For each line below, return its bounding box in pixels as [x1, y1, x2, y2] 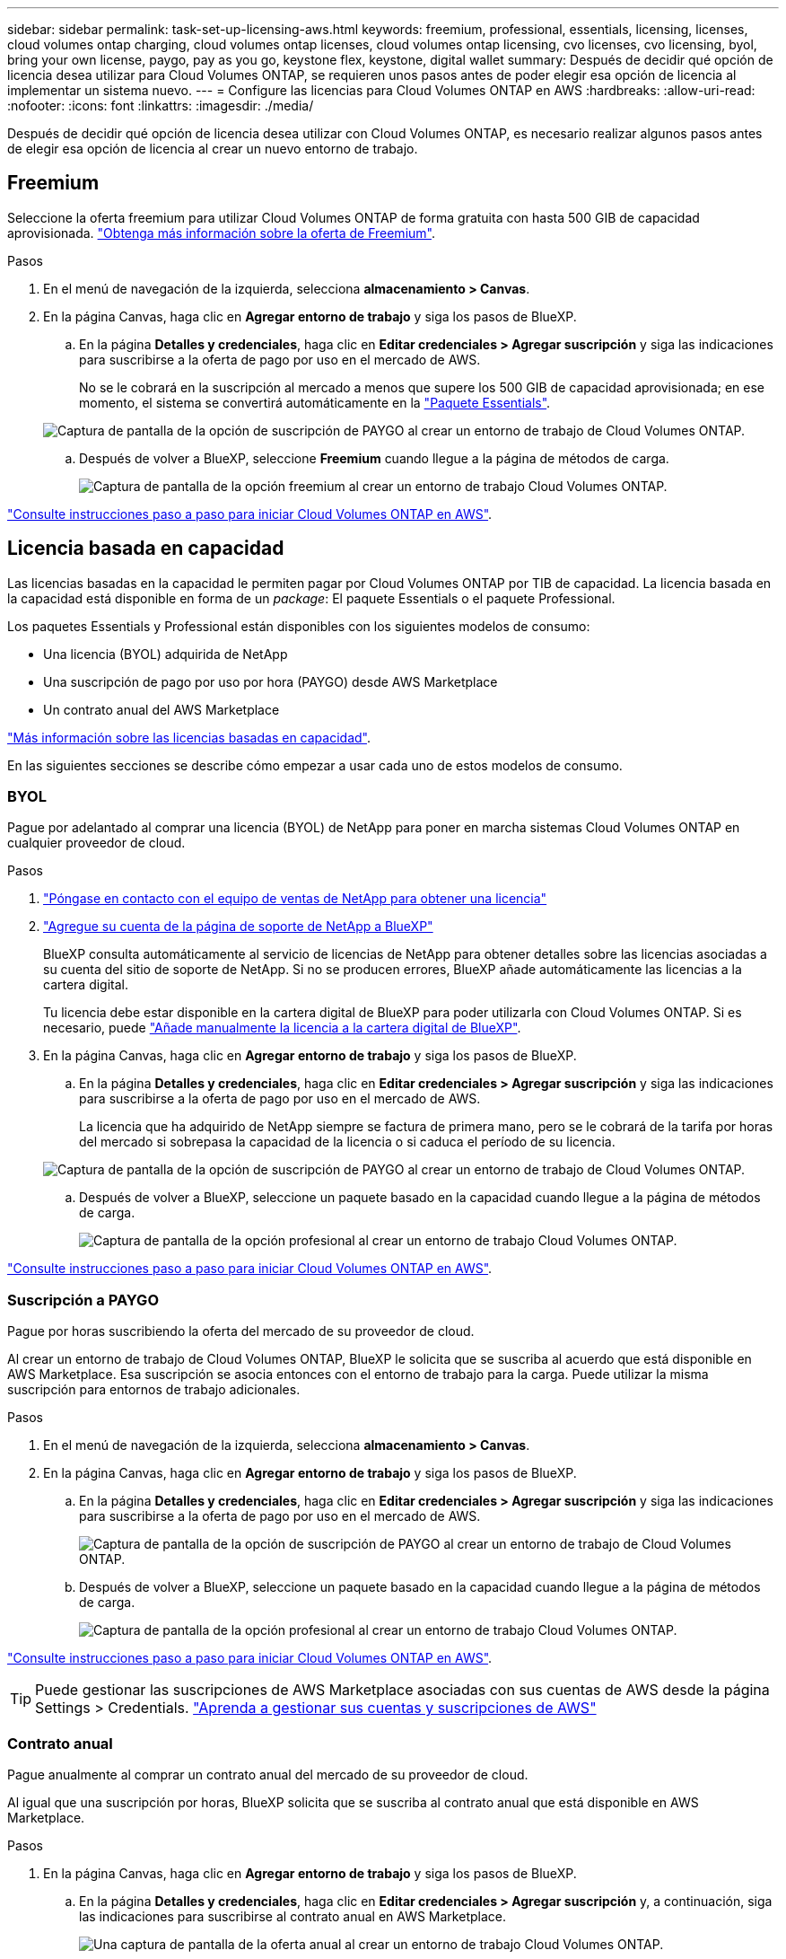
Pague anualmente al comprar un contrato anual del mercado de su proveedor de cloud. [7, 1766, 528, 1782]
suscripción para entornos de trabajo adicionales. [7, 1382, 301, 1398]
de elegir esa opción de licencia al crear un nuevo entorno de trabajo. [7, 141, 418, 156]
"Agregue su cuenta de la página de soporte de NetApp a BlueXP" [43, 918, 433, 935]
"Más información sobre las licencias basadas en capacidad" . [7, 729, 371, 745]
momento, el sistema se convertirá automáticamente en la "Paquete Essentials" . [79, 394, 551, 410]
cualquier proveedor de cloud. [7, 835, 186, 851]
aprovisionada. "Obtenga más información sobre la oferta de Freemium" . [7, 224, 435, 241]
